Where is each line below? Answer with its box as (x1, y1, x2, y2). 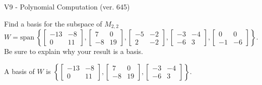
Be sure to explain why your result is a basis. (4, 46, 144, 56)
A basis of (4, 65, 35, 76)
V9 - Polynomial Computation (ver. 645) (4, 1, 130, 11)
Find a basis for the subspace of (4, 18, 102, 28)
